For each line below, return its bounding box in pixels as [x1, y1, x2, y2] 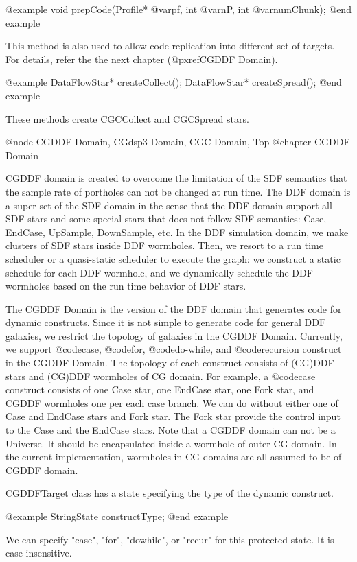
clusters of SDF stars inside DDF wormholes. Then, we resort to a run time [5, 238, 323, 253]
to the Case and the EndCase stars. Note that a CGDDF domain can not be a [5, 423, 336, 437]
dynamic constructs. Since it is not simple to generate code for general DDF [5, 315, 326, 329]
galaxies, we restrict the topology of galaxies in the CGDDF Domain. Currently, [5, 328, 343, 342]
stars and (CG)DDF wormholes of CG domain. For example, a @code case [5, 368, 316, 383]
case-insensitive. [5, 546, 72, 560]
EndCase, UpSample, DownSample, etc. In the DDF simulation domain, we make [5, 224, 349, 239]
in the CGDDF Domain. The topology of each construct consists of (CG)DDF [5, 355, 334, 370]
